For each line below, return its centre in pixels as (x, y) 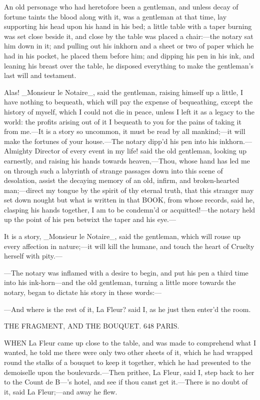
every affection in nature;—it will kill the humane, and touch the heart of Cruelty (129, 246)
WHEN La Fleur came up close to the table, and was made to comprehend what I (130, 342)
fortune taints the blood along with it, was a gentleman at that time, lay (115, 16)
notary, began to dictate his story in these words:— (83, 292)
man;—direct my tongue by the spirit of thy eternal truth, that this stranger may (129, 190)
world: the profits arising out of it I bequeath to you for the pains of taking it (123, 121)
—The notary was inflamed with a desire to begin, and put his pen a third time (126, 272)
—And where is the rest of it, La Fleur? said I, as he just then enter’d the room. (127, 309)
